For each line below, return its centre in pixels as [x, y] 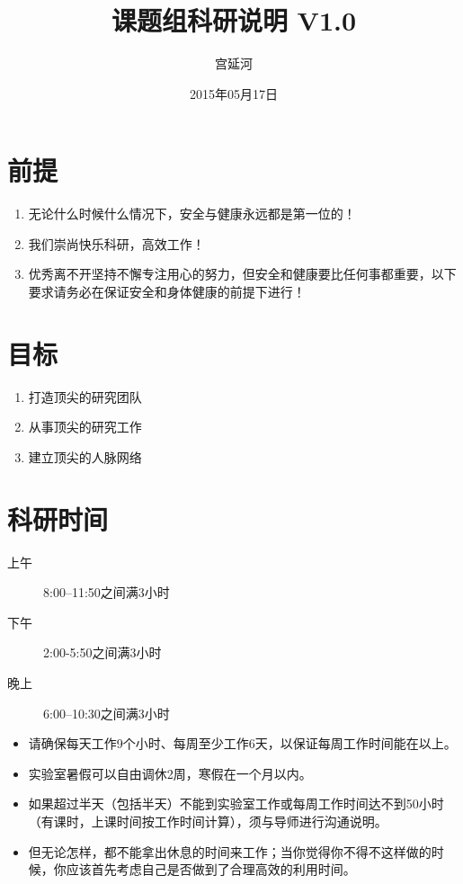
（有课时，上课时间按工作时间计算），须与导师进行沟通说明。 [208, 821]
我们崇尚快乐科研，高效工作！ [116, 243]
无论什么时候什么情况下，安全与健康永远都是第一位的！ [192, 214]
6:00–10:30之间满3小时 [107, 713]
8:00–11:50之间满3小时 [107, 592]
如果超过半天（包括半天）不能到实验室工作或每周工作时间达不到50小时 [236, 804]
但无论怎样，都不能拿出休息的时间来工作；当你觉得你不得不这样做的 [230, 851]
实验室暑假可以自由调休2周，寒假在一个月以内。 [170, 773]
